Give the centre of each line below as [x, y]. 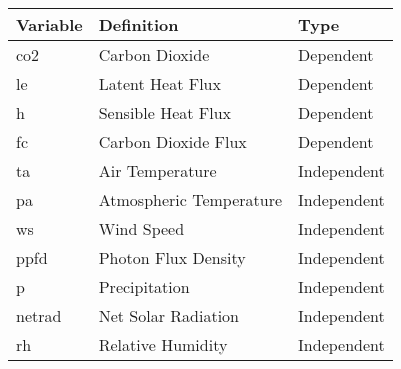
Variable [49, 24]
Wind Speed [141, 228]
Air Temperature [157, 170]
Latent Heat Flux [159, 83]
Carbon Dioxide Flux [172, 141]
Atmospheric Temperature [190, 199]
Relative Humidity [163, 344]
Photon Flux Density [172, 257]
